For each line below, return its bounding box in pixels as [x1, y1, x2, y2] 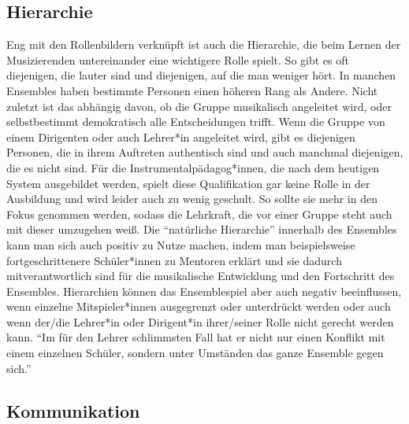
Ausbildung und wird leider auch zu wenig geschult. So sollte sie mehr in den [6, 190, 377, 207]
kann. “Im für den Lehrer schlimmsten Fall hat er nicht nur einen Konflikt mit [6, 329, 385, 345]
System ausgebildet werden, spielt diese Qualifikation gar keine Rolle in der [6, 175, 370, 191]
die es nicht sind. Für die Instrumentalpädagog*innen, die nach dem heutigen [6, 159, 380, 175]
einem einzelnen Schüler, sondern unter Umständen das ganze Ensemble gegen [6, 345, 384, 361]
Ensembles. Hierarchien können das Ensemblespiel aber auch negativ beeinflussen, [6, 282, 402, 299]
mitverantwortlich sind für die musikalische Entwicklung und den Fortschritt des [6, 267, 395, 284]
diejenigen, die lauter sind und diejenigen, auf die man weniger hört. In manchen [6, 67, 396, 83]
